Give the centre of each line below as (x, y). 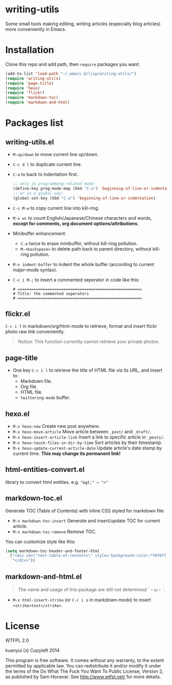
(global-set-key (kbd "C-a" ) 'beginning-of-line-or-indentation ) (84, 198)
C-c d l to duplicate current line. (47, 164)
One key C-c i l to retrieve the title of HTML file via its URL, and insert (88, 370)
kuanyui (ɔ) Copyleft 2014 (33, 650)
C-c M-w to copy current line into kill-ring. (56, 208)
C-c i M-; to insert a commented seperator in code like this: (76, 279)
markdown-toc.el (34, 498)
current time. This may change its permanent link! (66, 453)
